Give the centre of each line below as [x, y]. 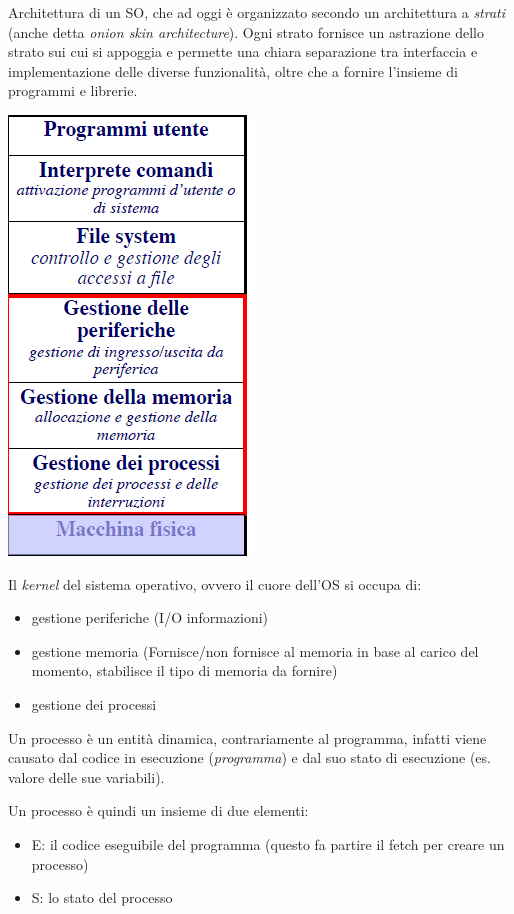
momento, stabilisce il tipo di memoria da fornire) [184, 670]
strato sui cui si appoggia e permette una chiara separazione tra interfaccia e [243, 51]
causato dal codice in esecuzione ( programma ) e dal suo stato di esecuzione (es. [249, 757]
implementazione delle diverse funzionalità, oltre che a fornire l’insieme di [233, 70]
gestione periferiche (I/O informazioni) [150, 617]
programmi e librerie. [73, 90]
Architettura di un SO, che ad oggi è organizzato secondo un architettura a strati [257, 12]
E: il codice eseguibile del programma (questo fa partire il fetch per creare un [268, 843]
